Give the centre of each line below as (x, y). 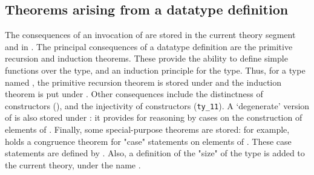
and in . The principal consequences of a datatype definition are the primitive (149, 46)
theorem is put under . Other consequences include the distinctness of (134, 94)
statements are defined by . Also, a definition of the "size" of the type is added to (155, 153)
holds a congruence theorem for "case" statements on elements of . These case (148, 141)
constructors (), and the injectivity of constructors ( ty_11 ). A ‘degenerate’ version (157, 105)
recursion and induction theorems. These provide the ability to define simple (146, 58)
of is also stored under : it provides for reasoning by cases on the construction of (154, 117)
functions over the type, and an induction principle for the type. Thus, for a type (155, 70)
